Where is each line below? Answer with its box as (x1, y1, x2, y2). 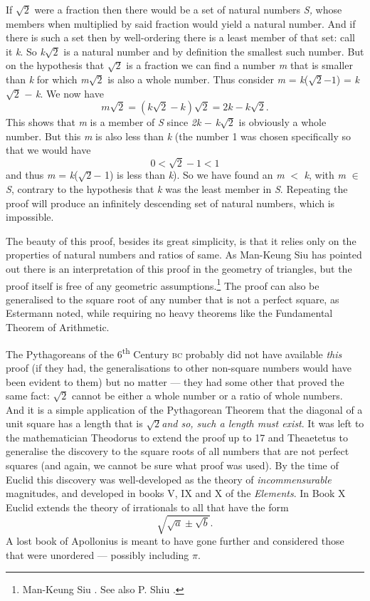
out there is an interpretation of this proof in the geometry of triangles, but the (6, 261, 352, 276)
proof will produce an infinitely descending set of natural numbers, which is (6, 195, 335, 210)
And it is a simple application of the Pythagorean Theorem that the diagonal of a (6, 402, 363, 417)
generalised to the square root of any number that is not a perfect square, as (6, 291, 339, 306)
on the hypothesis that (6, 58, 105, 73)
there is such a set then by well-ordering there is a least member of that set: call (6, 30, 355, 45)
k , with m (304, 167, 346, 182)
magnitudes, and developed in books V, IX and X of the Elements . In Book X (6, 486, 346, 501)
